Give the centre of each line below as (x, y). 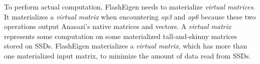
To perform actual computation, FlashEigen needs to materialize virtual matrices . (130, 6)
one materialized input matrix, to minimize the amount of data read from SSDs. (127, 55)
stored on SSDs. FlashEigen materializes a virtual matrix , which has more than (126, 46)
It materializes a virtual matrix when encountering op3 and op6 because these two (130, 16)
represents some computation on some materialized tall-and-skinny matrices (121, 36)
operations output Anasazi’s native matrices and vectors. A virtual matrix (118, 26)
